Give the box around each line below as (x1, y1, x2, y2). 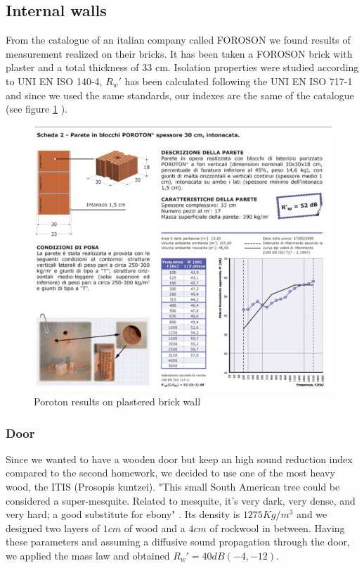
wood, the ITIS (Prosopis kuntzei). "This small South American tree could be (6, 479, 340, 494)
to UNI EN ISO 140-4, (6, 73, 103, 88)
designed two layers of (6, 520, 100, 535)
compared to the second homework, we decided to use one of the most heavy (6, 465, 335, 480)
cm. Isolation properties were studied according (155, 60, 359, 75)
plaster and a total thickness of (6, 60, 139, 75)
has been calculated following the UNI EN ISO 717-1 (124, 73, 353, 88)
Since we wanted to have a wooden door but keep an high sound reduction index (6, 451, 353, 466)
